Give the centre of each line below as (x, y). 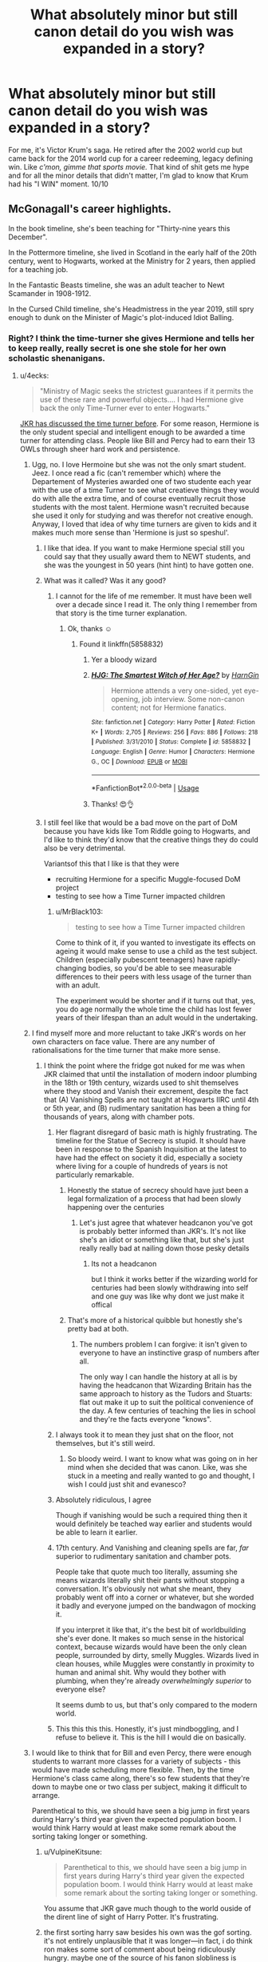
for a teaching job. (38, 269)
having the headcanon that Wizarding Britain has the (166, 1385)
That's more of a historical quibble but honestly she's (155, 1320)
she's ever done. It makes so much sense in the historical (150, 1638)
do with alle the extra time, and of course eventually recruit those (138, 499)
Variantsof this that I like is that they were (111, 863)
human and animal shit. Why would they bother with (141, 1672)
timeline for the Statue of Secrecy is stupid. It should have (150, 1140)
